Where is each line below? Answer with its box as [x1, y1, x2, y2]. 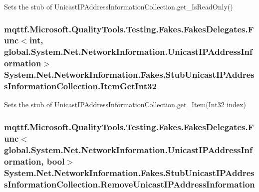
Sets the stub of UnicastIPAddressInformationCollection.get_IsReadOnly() [4, 1, 233, 11]
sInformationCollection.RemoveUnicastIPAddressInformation [4, 178, 255, 190]
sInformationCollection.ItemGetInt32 [4, 80, 157, 92]
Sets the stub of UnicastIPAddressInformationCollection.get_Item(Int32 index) [4, 99, 246, 110]
